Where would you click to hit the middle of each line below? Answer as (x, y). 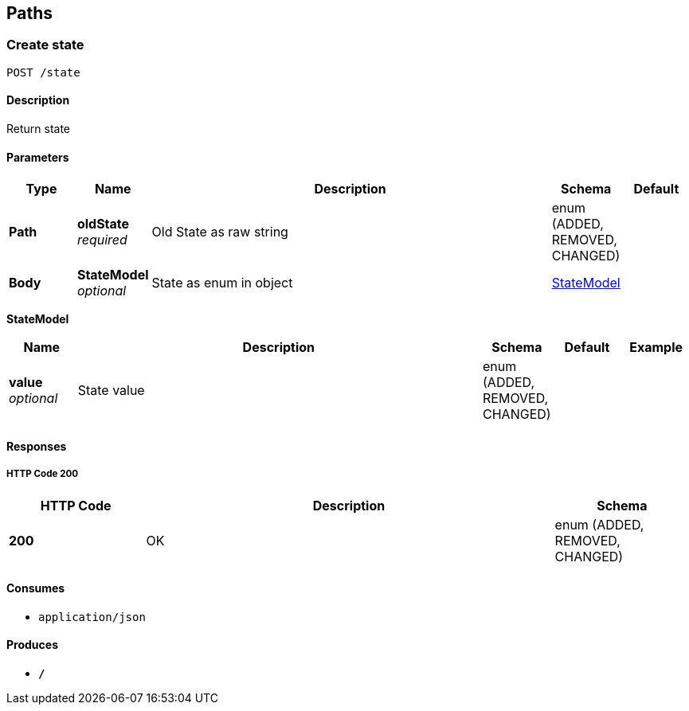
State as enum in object (222, 283)
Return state (39, 129)
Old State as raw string (220, 232)
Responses (37, 446)
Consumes (36, 588)
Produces (32, 645)
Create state (45, 45)
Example (656, 348)
